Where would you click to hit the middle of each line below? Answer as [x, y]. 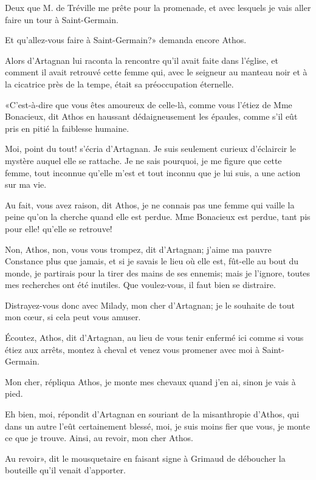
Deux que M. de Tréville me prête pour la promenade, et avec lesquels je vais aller [158, 7]
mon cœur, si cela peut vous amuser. [73, 317]
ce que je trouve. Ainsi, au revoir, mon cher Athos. [99, 438]
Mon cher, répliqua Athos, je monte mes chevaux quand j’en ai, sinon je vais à [150, 381]
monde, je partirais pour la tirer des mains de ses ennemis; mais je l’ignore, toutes [158, 273]
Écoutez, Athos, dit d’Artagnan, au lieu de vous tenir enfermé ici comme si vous [154, 338]
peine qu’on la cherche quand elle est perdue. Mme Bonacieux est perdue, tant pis [158, 217]
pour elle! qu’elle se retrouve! [59, 228]
